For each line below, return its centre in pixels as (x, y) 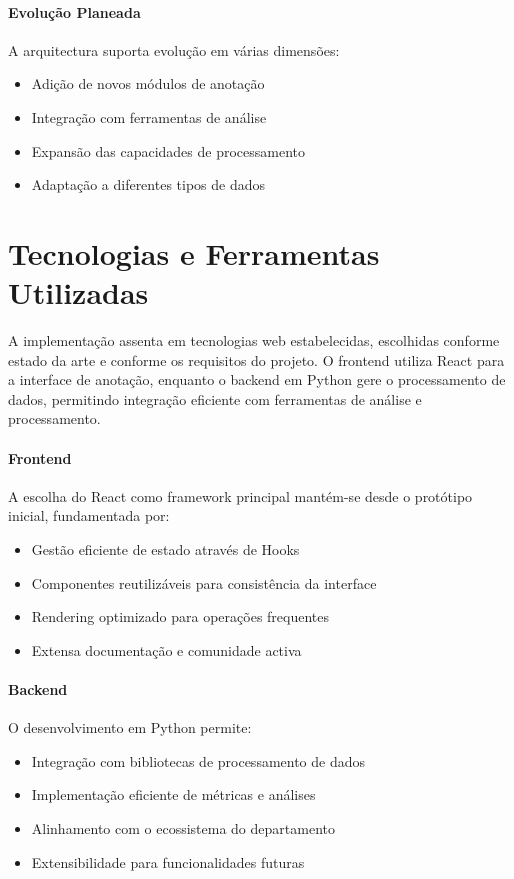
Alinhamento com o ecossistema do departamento (183, 827)
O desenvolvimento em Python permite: (130, 727)
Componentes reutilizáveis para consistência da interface (204, 582)
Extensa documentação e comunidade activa (166, 649)
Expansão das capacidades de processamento (168, 150)
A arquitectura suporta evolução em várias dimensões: (174, 49)
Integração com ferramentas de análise (149, 116)
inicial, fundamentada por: (89, 515)
